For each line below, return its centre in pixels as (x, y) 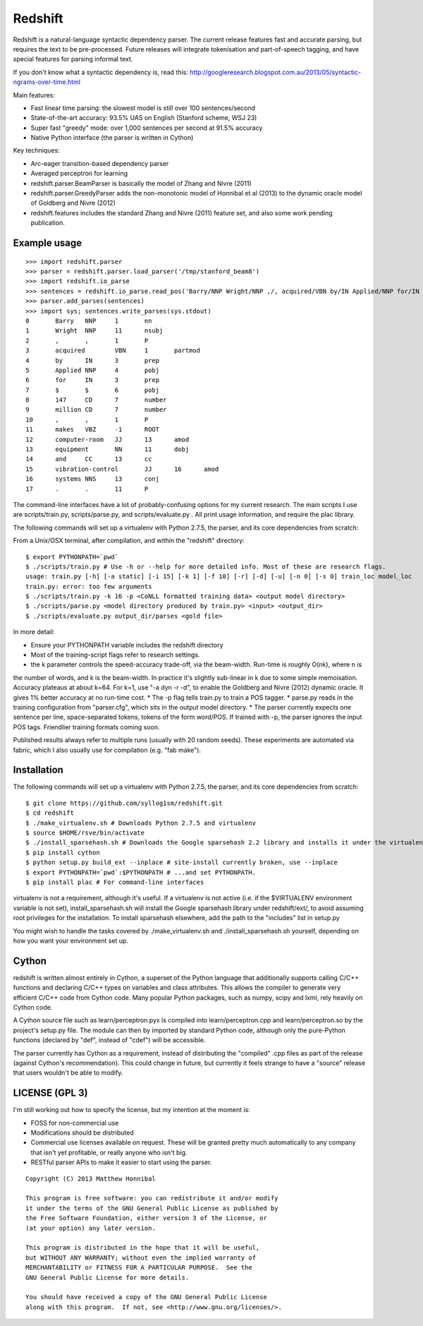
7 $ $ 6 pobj (93, 390)
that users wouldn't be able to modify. (68, 1073)
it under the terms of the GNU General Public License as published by (152, 1208)
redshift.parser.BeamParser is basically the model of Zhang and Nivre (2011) (141, 183)
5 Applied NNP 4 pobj (93, 370)
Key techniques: (36, 150)
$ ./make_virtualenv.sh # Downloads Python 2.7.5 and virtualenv (141, 823)
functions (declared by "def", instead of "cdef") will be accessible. (109, 1040)
